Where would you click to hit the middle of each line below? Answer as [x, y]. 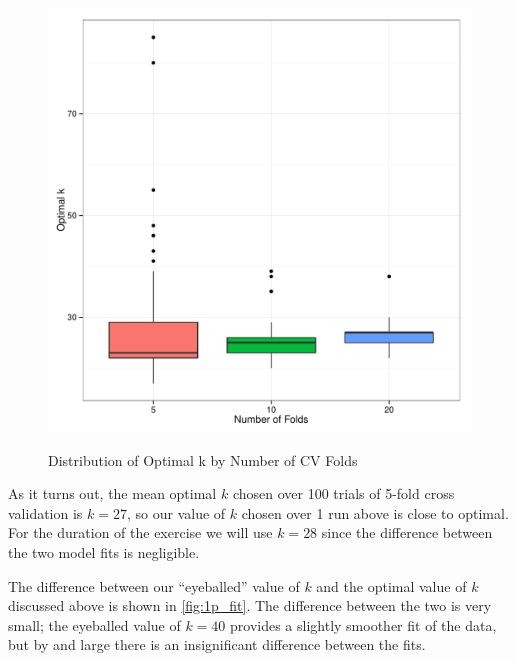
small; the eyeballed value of [94, 624]
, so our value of [176, 512]
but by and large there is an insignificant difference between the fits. [217, 644]
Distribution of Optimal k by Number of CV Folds [203, 459]
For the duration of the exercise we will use [140, 532]
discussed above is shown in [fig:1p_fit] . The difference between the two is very [250, 605]
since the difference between [407, 532]
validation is [45, 512]
